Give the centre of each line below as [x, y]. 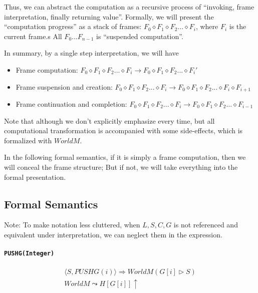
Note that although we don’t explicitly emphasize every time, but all [109, 120]
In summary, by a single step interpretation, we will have [91, 53]
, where [207, 26]
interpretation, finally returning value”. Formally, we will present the [109, 16]
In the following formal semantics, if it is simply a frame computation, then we [125, 157]
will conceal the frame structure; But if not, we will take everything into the [121, 167]
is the [238, 26]
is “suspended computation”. [140, 36]
